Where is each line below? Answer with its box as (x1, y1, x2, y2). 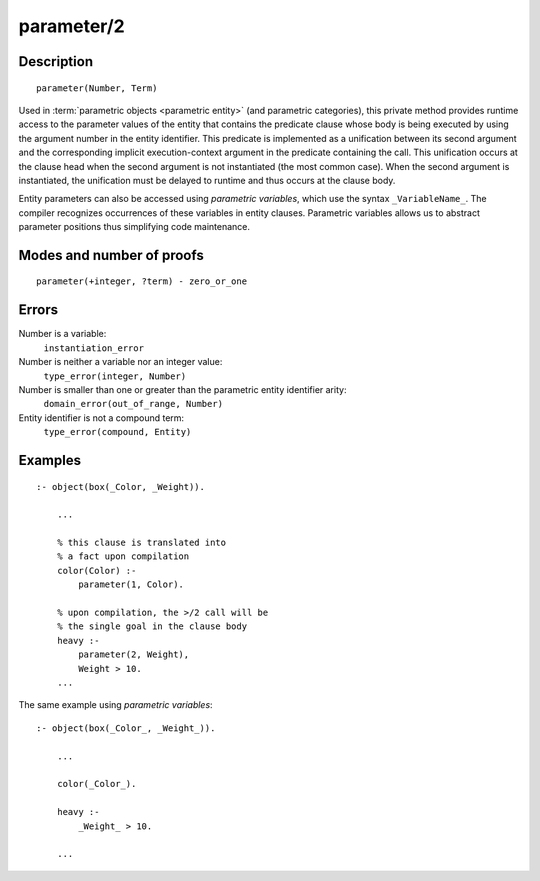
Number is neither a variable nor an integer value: (18, 356, 223, 368)
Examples (18, 451, 82, 469)
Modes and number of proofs (18, 246, 204, 264)
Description (18, 53, 94, 70)
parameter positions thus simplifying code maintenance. (18, 221, 250, 233)
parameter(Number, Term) (36, 82, 158, 94)
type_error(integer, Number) (43, 370, 187, 382)
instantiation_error (43, 342, 145, 354)
